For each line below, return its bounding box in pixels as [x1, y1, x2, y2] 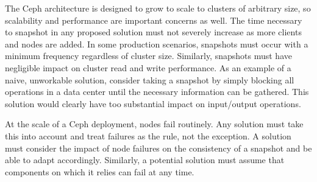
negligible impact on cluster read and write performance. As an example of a [5, 61, 291, 74]
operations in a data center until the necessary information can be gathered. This [5, 85, 309, 98]
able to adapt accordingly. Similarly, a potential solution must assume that [5, 153, 285, 166]
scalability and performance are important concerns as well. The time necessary [5, 13, 302, 26]
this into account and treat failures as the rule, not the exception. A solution [5, 129, 291, 142]
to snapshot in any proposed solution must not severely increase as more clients [5, 26, 302, 38]
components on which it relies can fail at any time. [5, 165, 194, 178]
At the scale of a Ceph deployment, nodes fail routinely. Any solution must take [5, 117, 304, 130]
